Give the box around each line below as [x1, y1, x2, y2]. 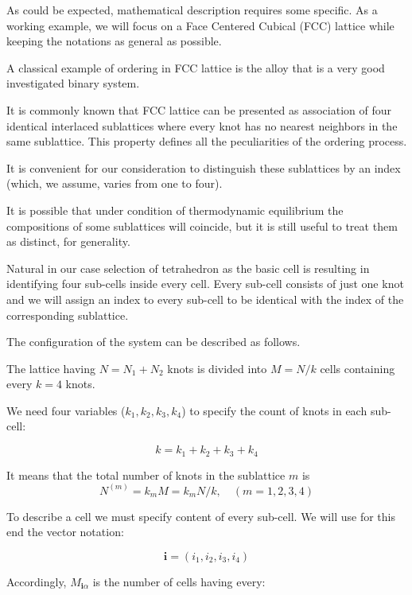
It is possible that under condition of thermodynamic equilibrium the [6, 201, 344, 218]
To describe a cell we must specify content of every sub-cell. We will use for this [6, 507, 395, 524]
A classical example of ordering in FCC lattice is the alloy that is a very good [6, 59, 385, 76]
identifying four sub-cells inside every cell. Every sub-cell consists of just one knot [6, 275, 404, 292]
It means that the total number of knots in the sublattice [6, 466, 286, 483]
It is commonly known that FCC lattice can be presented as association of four [6, 101, 392, 118]
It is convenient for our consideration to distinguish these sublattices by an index [6, 159, 401, 176]
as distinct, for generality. [6, 233, 130, 250]
